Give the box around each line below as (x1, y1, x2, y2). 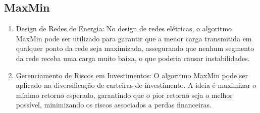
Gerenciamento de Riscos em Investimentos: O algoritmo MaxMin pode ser (16, 70, 248, 80)
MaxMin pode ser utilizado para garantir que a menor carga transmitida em (16, 33, 252, 43)
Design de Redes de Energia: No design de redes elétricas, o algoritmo (16, 23, 232, 34)
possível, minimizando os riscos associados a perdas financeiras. (16, 99, 212, 110)
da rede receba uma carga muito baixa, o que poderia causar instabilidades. (16, 52, 250, 63)
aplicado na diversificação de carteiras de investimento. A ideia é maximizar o (16, 80, 256, 90)
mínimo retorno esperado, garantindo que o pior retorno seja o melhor (16, 89, 233, 100)
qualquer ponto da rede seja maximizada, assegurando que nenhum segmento (16, 43, 254, 53)
